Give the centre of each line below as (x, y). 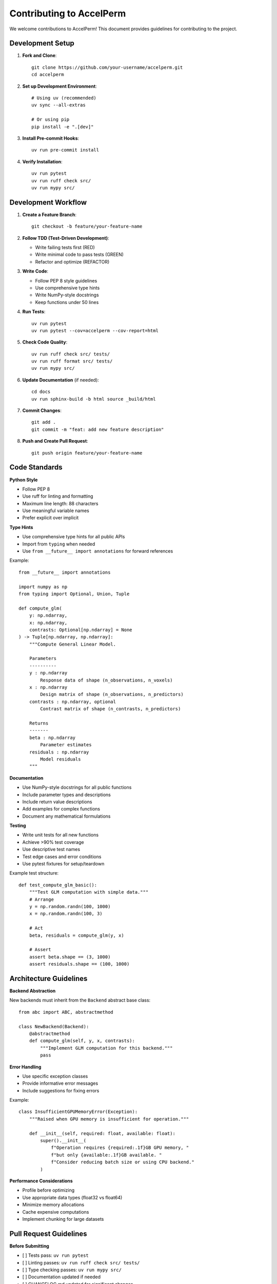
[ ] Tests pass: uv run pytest (56, 1255)
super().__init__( (63, 1141)
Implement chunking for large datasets (63, 1219)
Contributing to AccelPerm (68, 13)
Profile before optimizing (48, 1190)
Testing (18, 826)
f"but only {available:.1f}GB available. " (106, 1155)
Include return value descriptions (57, 802)
